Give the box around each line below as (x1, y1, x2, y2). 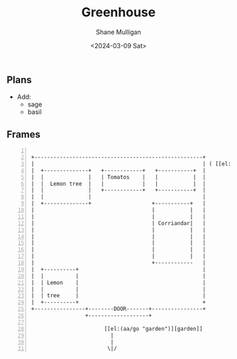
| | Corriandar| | (31, 219, 206, 227)
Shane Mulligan (96, 28, 141, 36)
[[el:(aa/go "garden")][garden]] (104, 325, 203, 332)
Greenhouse (81, 4, 156, 21)
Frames (6, 128, 40, 140)
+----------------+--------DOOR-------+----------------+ (31, 306, 206, 313)
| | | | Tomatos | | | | (31, 173, 206, 181)
